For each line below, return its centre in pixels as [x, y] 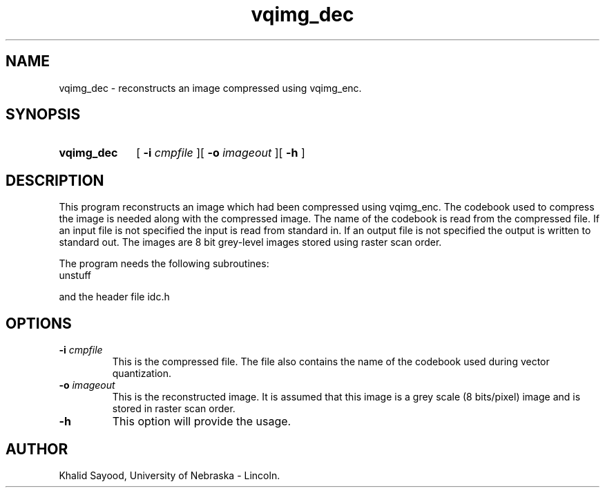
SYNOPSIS [43, 115]
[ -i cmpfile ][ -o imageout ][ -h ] [221, 153]
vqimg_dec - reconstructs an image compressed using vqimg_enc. [210, 88]
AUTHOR [37, 449]
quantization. [142, 374]
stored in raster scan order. [174, 409]
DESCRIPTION [55, 180]
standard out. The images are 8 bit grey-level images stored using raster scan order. [250, 242]
